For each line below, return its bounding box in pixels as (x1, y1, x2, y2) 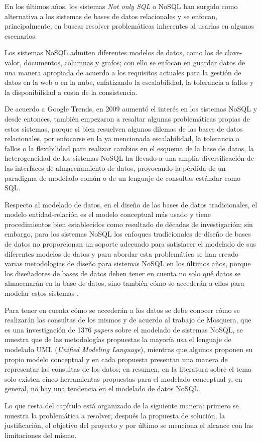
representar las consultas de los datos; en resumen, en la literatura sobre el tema (5, 364, 251, 374)
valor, (5, 57, 22, 67)
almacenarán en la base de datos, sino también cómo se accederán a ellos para (5, 278, 244, 288)
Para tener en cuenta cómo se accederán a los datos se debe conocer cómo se (5, 304, 240, 315)
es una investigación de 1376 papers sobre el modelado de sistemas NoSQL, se (5, 324, 243, 335)
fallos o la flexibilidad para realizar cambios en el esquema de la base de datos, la (5, 143, 254, 153)
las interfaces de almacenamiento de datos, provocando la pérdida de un (5, 162, 226, 173)
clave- (224, 47, 242, 58)
